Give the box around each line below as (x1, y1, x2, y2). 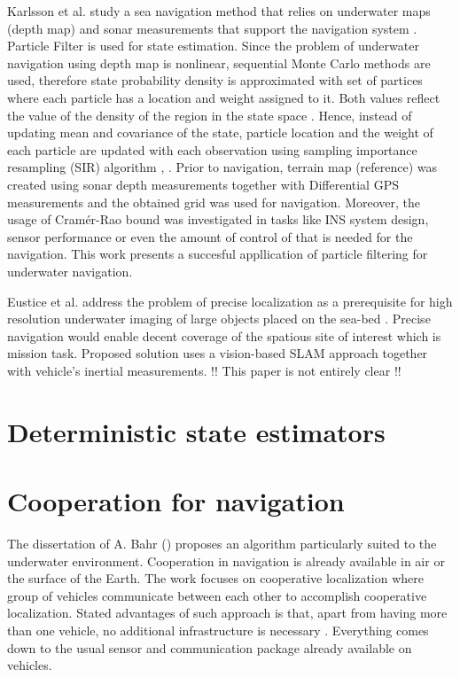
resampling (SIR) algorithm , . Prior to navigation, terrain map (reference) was (7, 158, 438, 176)
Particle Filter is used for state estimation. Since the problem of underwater (7, 36, 419, 55)
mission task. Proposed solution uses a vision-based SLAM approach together (7, 344, 428, 362)
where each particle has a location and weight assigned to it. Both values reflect (7, 88, 441, 106)
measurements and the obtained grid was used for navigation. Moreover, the (7, 192, 421, 211)
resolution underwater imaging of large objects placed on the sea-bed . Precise (7, 309, 431, 328)
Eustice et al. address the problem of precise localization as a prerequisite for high (7, 292, 453, 310)
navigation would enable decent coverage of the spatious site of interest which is (7, 326, 441, 345)
